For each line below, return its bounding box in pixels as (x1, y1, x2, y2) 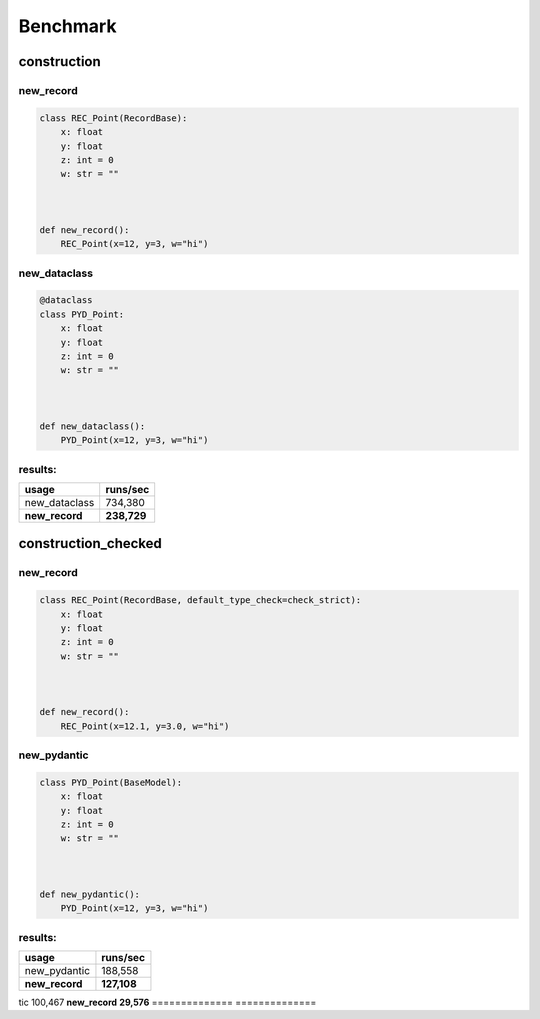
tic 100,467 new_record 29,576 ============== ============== (18, 996, 317, 1009)
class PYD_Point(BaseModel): (39, 776, 183, 788)
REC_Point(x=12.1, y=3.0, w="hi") (60, 720, 230, 732)
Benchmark (18, 15, 117, 37)
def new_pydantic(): (39, 888, 140, 900)
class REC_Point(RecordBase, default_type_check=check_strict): (39, 595, 362, 606)
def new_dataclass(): (39, 420, 146, 432)
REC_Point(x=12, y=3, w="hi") (60, 238, 209, 250)
